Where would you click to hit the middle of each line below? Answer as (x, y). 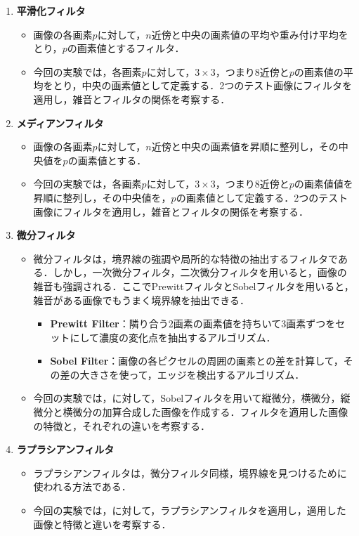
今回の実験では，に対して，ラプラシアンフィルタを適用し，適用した (190, 510)
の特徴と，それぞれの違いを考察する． (122, 425)
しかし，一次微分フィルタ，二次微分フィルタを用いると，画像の (200, 272)
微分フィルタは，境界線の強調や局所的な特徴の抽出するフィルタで (185, 258)
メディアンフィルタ (60, 123)
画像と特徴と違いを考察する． (102, 524)
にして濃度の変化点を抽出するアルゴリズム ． (173, 337)
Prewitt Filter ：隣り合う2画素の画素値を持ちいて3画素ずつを (193, 323)
